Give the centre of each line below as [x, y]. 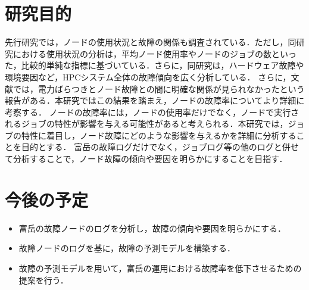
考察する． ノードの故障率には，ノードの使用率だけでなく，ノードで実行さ [152, 112]
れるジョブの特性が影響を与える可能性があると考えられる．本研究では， [146, 124]
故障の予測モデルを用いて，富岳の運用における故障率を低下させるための [160, 268]
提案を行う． [43, 280]
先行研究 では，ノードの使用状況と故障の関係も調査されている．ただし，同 [151, 42]
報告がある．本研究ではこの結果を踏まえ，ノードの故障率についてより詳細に [155, 100]
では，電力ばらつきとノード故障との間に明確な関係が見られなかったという [159, 88]
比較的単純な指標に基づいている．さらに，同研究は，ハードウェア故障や [163, 65]
